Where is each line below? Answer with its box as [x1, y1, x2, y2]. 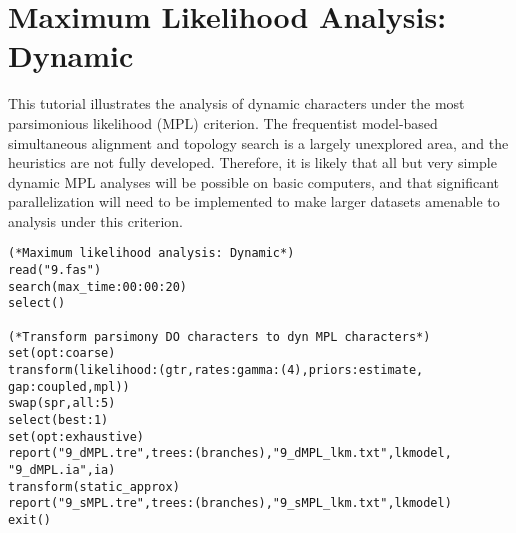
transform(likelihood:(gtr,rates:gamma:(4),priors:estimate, [8, 363, 424, 378]
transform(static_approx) [8, 479, 180, 494]
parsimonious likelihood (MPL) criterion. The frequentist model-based [8, 112, 438, 133]
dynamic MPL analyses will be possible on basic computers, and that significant [8, 171, 499, 192]
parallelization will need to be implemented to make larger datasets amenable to [8, 191, 500, 212]
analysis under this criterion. [8, 210, 183, 231]
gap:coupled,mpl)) [8, 379, 130, 394]
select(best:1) [8, 413, 109, 428]
